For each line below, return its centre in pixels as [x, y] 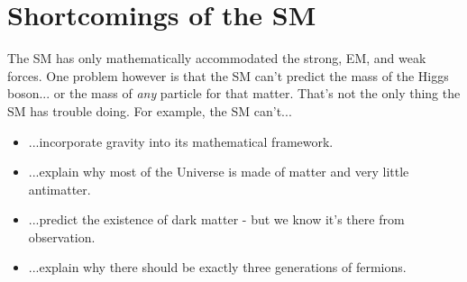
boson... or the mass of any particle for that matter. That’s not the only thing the [234, 93]
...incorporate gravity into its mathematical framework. [181, 141]
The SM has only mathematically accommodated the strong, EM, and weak [217, 58]
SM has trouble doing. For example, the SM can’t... [150, 110]
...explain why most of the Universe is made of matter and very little [219, 172]
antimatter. [60, 189]
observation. [62, 237]
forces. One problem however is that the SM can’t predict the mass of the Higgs [228, 75]
